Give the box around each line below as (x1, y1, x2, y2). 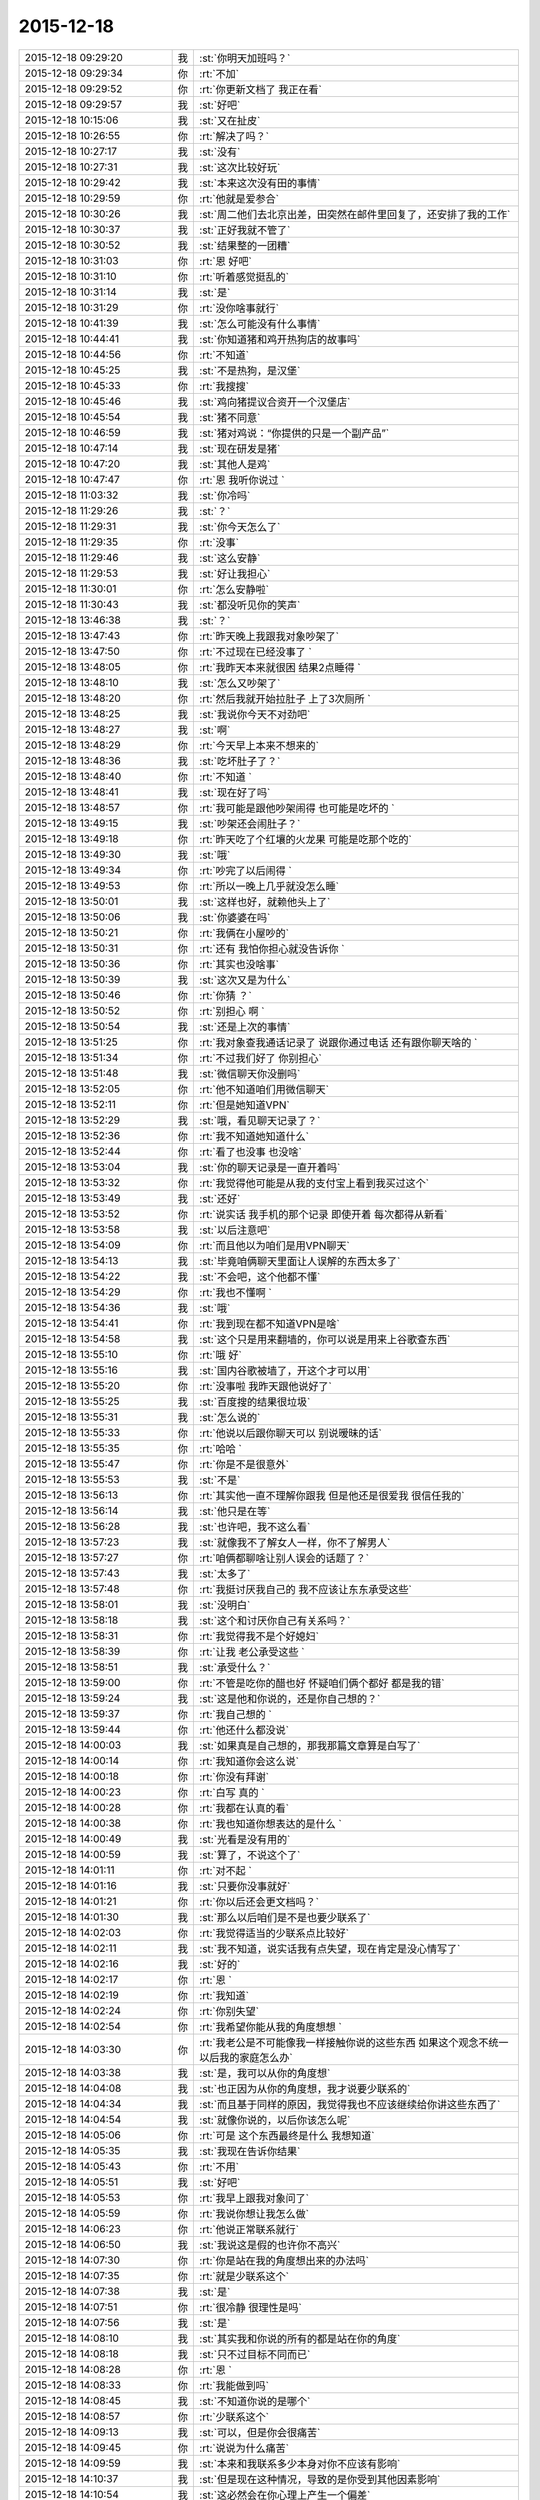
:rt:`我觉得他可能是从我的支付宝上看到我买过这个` (199, 1176, 430, 1190)
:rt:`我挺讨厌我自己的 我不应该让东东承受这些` (199, 1582, 412, 1596)
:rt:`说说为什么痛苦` (199, 2441, 290, 2455)
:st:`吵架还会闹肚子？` (199, 816, 301, 830)
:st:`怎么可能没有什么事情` (199, 316, 321, 330)
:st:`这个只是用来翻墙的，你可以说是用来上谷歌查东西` (199, 1332, 451, 1346)
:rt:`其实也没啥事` (199, 957, 280, 971)
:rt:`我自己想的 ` (199, 1707, 272, 1721)
